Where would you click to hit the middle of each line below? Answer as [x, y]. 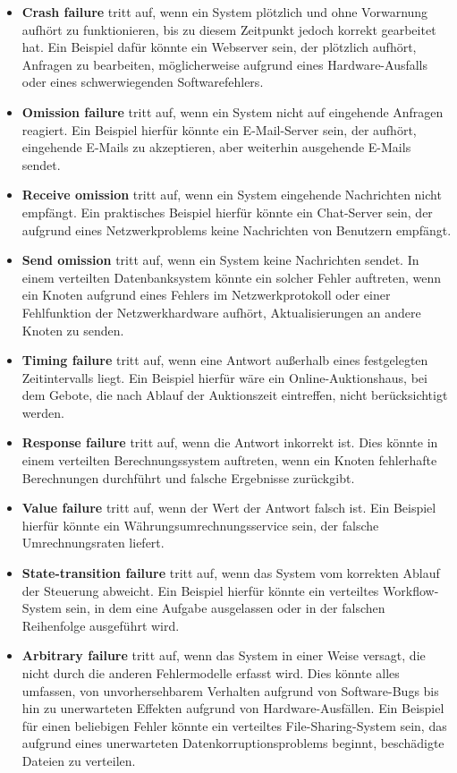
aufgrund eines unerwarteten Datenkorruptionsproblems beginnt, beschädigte [233, 743]
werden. [43, 412]
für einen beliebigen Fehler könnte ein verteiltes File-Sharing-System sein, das [234, 725]
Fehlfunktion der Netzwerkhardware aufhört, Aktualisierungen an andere [221, 312]
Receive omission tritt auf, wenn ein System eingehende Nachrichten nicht [232, 195]
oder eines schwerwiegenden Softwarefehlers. [143, 82]
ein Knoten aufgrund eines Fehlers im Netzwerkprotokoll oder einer [206, 295]
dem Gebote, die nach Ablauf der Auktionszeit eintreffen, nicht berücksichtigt [235, 395]
